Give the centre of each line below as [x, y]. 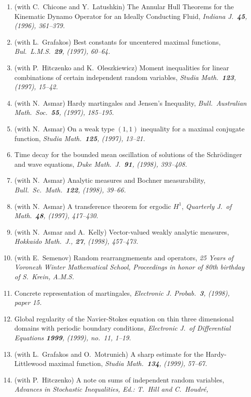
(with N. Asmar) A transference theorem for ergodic [93, 206]
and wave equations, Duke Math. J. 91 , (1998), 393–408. [101, 164]
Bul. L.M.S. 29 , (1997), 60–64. [62, 51]
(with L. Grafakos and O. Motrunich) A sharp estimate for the [109, 354]
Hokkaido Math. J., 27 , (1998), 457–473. [76, 241]
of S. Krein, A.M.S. [44, 277]
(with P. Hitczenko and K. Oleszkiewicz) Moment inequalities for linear [122, 67]
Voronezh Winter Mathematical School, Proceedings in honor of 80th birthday [129, 267]
